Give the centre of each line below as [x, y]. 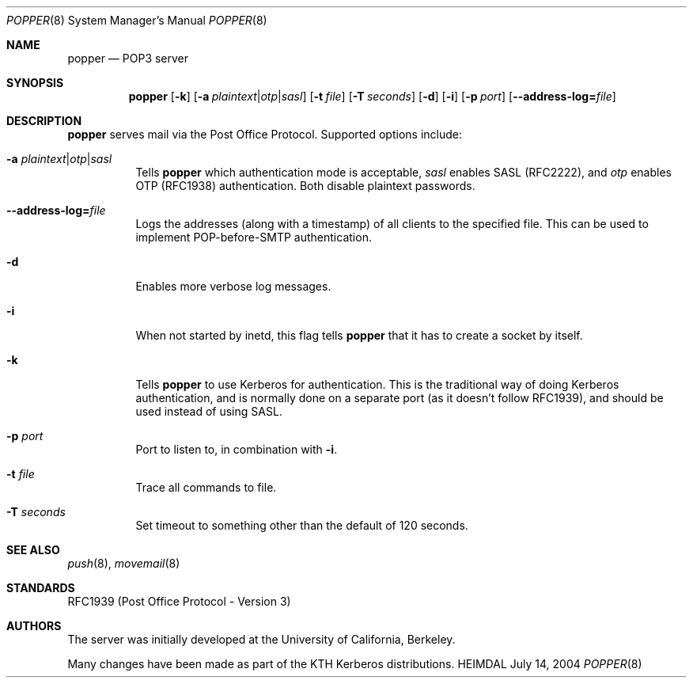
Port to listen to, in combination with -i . [237, 449]
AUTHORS [34, 626]
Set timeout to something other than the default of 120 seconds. [302, 525]
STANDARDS [41, 588]
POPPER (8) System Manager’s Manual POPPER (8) [137, 20]
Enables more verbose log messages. [233, 286]
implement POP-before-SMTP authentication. [254, 237]
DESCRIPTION [44, 121]
